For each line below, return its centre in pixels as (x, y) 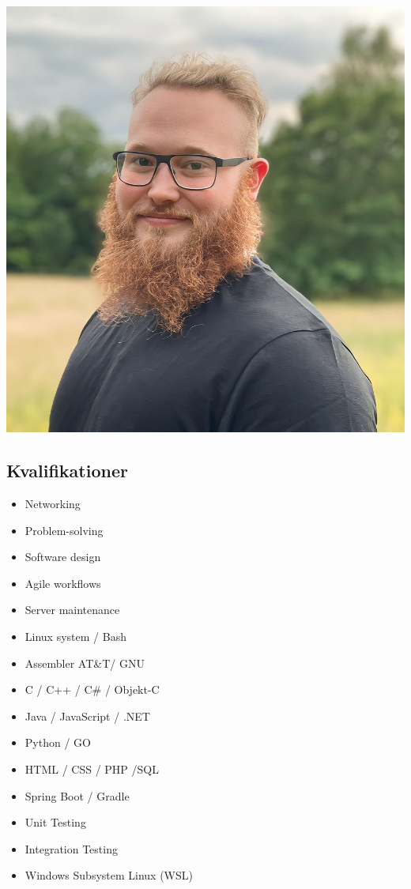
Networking (53, 503)
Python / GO (58, 742)
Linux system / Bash (75, 636)
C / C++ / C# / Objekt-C (92, 689)
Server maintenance (72, 610)
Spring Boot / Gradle (77, 795)
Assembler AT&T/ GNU (85, 663)
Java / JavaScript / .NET (87, 716)
